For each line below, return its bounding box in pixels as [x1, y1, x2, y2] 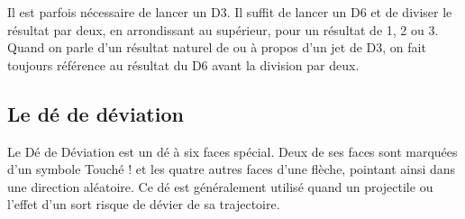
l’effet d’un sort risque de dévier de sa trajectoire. [7, 195, 280, 214]
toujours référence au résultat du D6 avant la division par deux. [7, 55, 360, 74]
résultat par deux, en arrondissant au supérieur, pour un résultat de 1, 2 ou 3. [7, 20, 439, 39]
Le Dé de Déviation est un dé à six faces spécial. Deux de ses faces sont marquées [7, 141, 458, 160]
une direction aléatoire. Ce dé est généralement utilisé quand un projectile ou [7, 177, 433, 196]
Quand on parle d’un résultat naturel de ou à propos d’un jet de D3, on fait [7, 38, 426, 57]
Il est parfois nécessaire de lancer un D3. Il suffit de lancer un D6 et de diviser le [7, 3, 452, 21]
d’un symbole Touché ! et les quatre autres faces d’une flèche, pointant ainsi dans [7, 160, 456, 178]
